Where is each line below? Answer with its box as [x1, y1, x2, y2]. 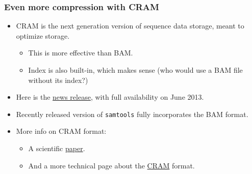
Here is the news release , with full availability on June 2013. [16, 92, 204, 102]
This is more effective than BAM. [28, 47, 133, 58]
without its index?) [28, 74, 88, 85]
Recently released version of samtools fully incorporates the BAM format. [16, 108, 248, 119]
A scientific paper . [28, 143, 85, 154]
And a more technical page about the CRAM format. [28, 160, 195, 170]
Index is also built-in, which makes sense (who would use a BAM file [28, 65, 243, 75]
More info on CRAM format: [16, 126, 107, 136]
